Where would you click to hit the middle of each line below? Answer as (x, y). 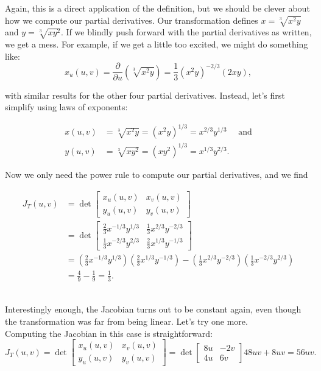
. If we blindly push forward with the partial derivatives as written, (186, 32)
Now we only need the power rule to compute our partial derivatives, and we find (157, 174)
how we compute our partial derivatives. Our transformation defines (132, 20)
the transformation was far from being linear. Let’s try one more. (126, 321)
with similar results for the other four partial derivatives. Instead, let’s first (145, 95)
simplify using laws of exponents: (66, 107)
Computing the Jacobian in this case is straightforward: (109, 333)
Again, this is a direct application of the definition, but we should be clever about (157, 8)
